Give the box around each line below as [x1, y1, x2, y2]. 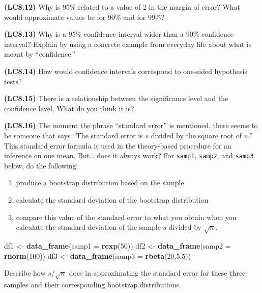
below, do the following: [4, 160, 78, 170]
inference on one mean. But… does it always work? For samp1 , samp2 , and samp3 [4, 150, 254, 161]
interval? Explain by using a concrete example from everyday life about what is [4, 38, 252, 49]
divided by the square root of [151, 130, 242, 140]
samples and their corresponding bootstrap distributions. [4, 279, 181, 289]
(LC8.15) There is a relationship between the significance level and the [4, 93, 228, 104]
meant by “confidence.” [4, 48, 75, 59]
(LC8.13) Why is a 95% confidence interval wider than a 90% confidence [4, 29, 234, 39]
